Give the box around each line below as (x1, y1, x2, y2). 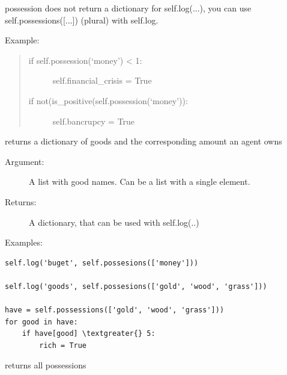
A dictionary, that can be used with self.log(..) (29, 215, 199, 228)
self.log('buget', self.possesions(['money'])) (5, 258, 199, 267)
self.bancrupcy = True (52, 114, 135, 127)
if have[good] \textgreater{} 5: (22, 329, 156, 338)
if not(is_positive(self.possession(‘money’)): (28, 94, 188, 107)
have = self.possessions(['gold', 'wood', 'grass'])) (5, 306, 225, 315)
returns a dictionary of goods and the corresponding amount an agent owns (5, 135, 282, 147)
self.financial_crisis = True (52, 74, 152, 87)
